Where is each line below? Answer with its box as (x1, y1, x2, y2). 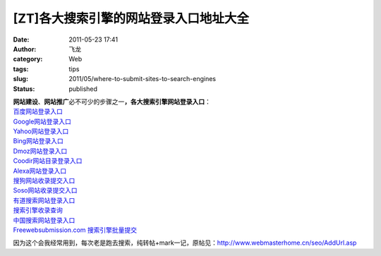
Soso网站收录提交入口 (13, 186, 78, 195)
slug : (13, 75, 28, 83)
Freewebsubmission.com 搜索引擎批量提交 (13, 226, 138, 234)
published (68, 85, 98, 93)
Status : (13, 85, 35, 93)
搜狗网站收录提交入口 (13, 176, 75, 185)
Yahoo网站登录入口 (13, 127, 69, 135)
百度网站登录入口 (13, 107, 63, 116)
